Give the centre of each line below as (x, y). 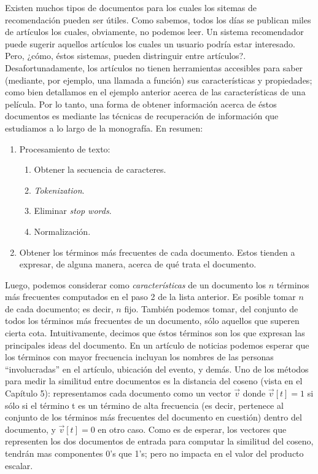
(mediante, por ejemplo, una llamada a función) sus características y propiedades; (159, 80)
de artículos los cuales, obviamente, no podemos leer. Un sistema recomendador (154, 32)
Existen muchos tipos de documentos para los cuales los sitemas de (131, 7)
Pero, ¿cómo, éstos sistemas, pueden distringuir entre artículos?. (126, 56)
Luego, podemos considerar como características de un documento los (136, 284)
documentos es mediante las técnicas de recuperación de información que (142, 116)
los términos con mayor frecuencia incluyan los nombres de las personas (139, 357)
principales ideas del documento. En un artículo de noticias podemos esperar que (157, 345)
